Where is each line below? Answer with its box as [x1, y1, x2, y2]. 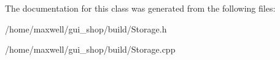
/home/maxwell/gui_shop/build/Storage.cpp [5, 43, 176, 56]
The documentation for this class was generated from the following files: [5, 2, 276, 14]
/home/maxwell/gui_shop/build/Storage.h [5, 22, 167, 35]
